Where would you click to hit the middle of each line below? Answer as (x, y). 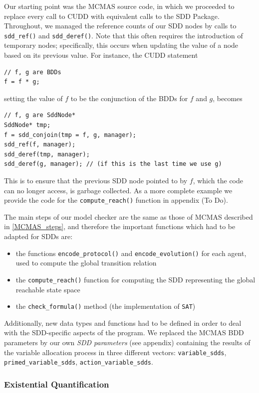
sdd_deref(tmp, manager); (47, 154)
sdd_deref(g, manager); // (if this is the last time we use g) (113, 164)
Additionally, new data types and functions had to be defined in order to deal (123, 323)
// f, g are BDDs (33, 72)
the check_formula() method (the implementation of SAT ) (106, 306)
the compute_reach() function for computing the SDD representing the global (135, 279)
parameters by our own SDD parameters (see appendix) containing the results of (127, 342)
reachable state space (48, 289)
